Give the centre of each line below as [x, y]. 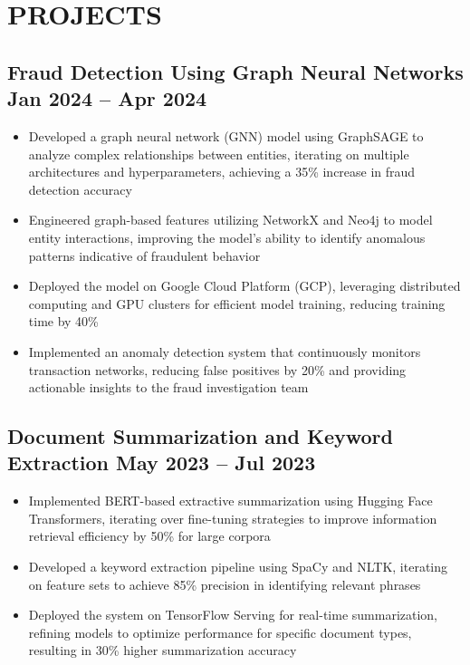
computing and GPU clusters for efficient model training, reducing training [237, 303]
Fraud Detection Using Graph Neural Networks [235, 71]
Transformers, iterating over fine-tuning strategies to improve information [233, 518]
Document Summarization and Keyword [200, 436]
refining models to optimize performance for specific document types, [220, 632]
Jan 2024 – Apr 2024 [107, 98]
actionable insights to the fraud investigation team [168, 387]
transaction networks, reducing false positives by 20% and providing [217, 369]
